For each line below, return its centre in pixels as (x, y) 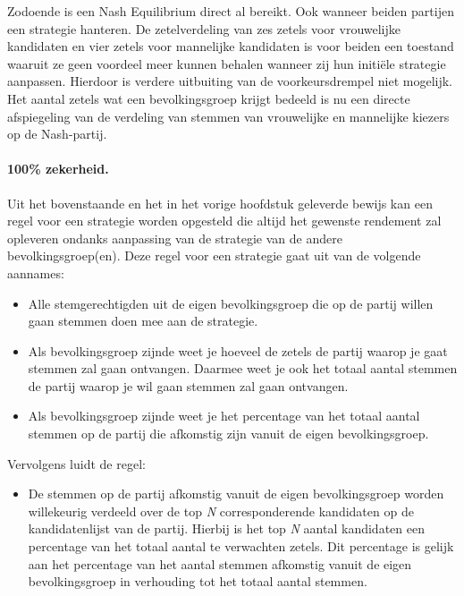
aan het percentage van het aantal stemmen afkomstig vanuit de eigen (220, 563)
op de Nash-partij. (57, 134)
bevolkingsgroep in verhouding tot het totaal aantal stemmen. (198, 581)
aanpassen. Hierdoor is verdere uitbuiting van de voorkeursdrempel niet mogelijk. (230, 81)
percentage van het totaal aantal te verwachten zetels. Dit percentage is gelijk (241, 546)
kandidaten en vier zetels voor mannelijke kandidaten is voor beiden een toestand (231, 46)
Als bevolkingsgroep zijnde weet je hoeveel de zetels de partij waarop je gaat (238, 350)
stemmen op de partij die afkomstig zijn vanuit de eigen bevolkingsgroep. (228, 434)
